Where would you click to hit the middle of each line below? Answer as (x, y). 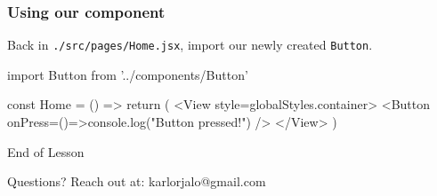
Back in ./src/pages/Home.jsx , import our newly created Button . (190, 45)
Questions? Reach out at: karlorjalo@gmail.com (137, 181)
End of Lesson (46, 151)
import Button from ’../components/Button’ (128, 74)
